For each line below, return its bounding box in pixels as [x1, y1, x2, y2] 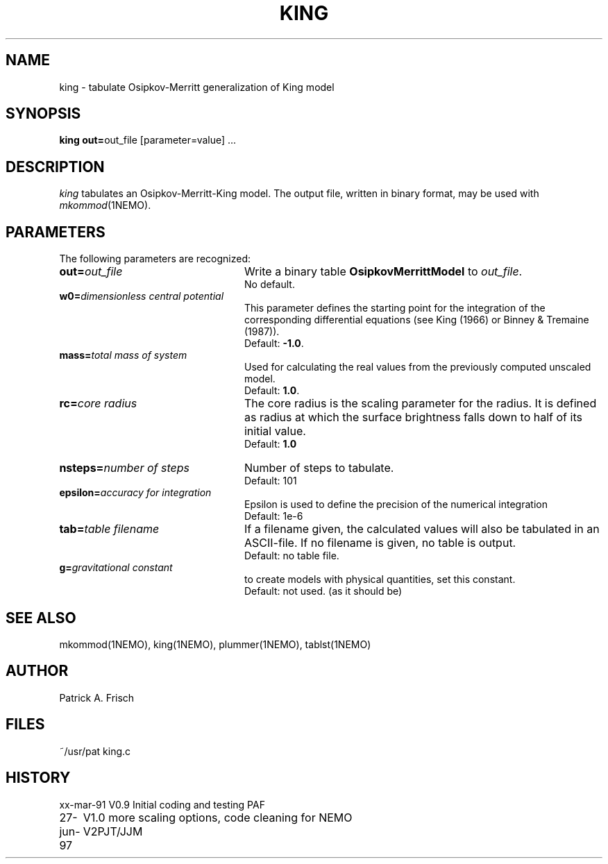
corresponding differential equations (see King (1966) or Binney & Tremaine [244, 314, 589, 326]
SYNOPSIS [6, 105, 81, 123]
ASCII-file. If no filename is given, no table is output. [244, 536, 516, 550]
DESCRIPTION [6, 158, 105, 176]
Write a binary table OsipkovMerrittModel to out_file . [244, 264, 523, 279]
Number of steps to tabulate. [244, 461, 394, 475]
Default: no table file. [244, 550, 339, 562]
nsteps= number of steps [59, 461, 189, 475]
